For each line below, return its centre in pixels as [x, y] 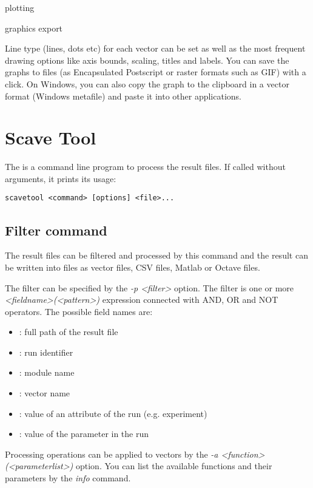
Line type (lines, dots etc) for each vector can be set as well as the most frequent [155, 48]
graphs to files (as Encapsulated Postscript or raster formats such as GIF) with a [156, 72]
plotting [20, 7]
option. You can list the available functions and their [174, 466]
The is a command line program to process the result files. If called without [145, 167]
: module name [47, 372]
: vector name [45, 393]
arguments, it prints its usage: [61, 178]
